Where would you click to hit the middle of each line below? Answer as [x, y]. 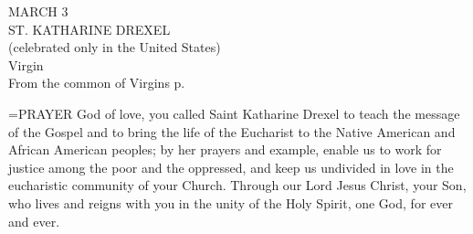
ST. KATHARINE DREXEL [89, 29]
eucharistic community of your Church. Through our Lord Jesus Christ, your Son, [237, 185]
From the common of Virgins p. [97, 83]
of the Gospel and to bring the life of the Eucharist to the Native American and [232, 131]
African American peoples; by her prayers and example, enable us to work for [225, 149]
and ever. [34, 221]
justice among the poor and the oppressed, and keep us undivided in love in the [231, 167]
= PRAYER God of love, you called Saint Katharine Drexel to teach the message [234, 113]
